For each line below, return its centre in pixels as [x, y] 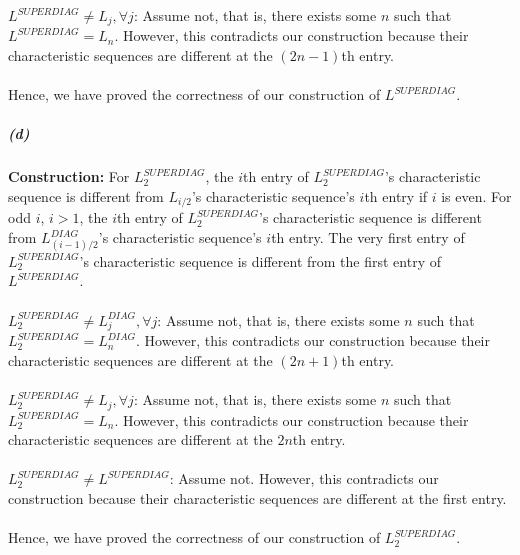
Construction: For [69, 176]
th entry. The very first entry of [368, 237]
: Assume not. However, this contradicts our [304, 478]
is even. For [476, 195]
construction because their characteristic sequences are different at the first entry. [257, 497]
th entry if [396, 195]
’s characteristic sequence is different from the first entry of [260, 260]
